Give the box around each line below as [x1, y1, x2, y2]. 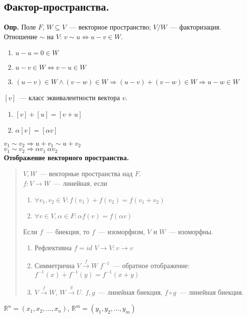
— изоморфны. [169, 226, 214, 236]
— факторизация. [170, 22, 221, 32]
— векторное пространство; [69, 22, 151, 32]
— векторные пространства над [40, 168, 133, 179]
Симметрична [34, 260, 75, 270]
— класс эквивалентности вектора [19, 92, 120, 103]
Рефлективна [34, 242, 72, 253]
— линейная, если [54, 178, 108, 188]
